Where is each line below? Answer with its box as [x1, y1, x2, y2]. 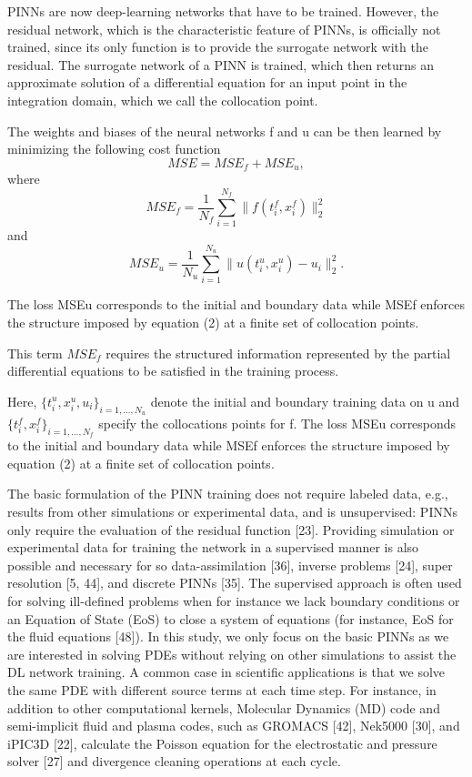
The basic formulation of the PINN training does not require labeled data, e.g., [7, 484, 448, 503]
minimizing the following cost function [7, 139, 221, 158]
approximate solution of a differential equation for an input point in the [7, 73, 407, 92]
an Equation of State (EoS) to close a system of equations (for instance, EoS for [7, 609, 454, 628]
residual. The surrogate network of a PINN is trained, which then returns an [7, 55, 435, 74]
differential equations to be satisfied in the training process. [7, 361, 339, 380]
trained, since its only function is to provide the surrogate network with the [7, 37, 428, 56]
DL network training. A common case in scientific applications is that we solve [7, 662, 446, 681]
